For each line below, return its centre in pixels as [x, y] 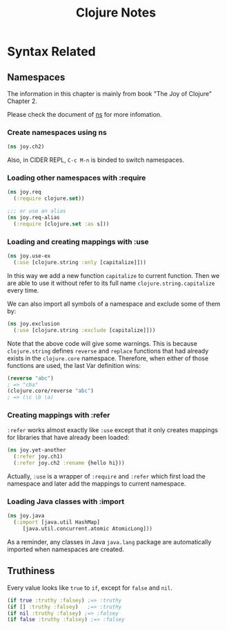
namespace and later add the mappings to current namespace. [97, 484]
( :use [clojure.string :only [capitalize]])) [80, 263]
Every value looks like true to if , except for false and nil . [90, 587]
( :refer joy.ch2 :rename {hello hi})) [69, 463]
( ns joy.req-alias [33, 218]
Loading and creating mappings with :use [78, 241]
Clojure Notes [116, 13]
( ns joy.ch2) [26, 147]
